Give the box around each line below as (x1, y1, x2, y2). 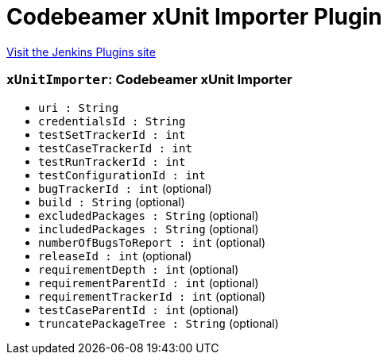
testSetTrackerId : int (38, 128, 186, 141)
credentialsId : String (38, 114, 186, 128)
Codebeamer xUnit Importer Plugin (6, 3, 382, 30)
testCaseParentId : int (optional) (38, 302, 239, 317)
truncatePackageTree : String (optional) (38, 316, 279, 330)
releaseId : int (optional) (38, 248, 192, 263)
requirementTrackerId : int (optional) (38, 289, 266, 303)
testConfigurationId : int (38, 168, 206, 182)
